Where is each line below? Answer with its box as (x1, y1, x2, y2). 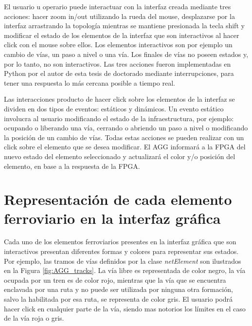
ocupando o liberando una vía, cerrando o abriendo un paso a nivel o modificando (4, 123, 248, 133)
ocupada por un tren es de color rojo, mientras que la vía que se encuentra (4, 274, 226, 285)
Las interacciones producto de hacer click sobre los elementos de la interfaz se (4, 94, 235, 104)
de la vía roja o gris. (4, 313, 64, 323)
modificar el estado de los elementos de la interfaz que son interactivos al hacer (4, 30, 239, 40)
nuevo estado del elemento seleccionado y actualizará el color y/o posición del (4, 151, 235, 161)
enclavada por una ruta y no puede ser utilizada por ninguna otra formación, (4, 284, 233, 294)
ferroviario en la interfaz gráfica (4, 208, 221, 228)
